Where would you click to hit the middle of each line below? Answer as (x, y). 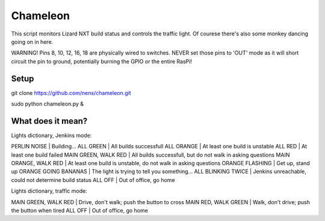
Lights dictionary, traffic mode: (49, 191)
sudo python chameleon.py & (48, 104)
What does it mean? (49, 121)
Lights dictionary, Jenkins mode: (51, 135)
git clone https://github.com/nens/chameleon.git (71, 92)
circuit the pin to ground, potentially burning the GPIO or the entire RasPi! (102, 61)
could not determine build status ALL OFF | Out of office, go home (93, 180)
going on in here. (32, 41)
